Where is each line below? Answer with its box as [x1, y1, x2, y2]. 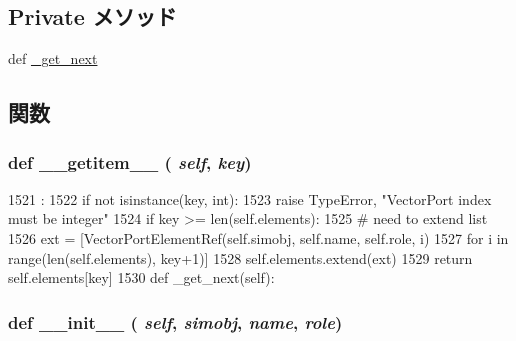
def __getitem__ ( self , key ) [8, 149, 252, 174]
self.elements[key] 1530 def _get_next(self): [8, 267, 275, 288]
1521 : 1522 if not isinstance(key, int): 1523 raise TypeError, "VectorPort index [8, 188, 492, 209]
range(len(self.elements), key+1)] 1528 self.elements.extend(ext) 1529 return [8, 247, 473, 268]
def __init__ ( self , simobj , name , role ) [8, 309, 343, 334]
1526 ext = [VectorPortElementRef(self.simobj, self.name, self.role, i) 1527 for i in [8, 227, 509, 248]
